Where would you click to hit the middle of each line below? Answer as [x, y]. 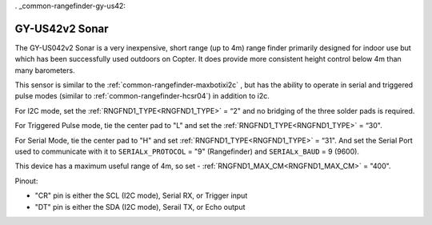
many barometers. [45, 70]
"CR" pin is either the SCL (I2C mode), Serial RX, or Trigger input [141, 195]
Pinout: [26, 181]
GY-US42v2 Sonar [62, 28]
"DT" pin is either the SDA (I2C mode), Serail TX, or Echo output [140, 207]
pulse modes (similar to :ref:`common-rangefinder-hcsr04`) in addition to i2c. [142, 96]
